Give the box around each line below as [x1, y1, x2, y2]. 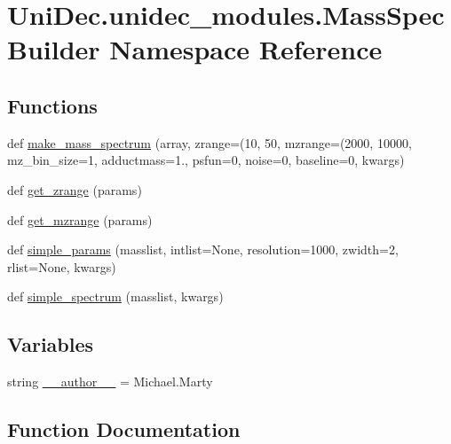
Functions [7, 91, 98, 119]
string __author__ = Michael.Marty [7, 372, 213, 391]
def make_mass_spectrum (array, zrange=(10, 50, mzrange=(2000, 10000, [7, 133, 412, 152]
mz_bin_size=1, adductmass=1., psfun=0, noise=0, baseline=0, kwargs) [7, 151, 405, 169]
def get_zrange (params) [7, 180, 142, 199]
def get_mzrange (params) [7, 210, 153, 229]
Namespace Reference [109, 31, 383, 67]
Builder [7, 31, 100, 67]
